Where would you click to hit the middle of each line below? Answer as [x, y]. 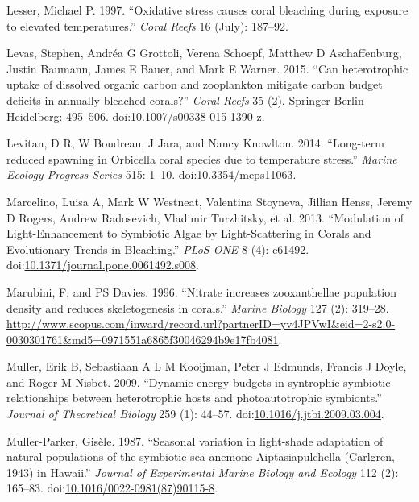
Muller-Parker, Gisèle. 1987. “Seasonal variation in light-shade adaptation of [195, 440]
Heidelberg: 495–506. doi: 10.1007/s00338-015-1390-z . [136, 116]
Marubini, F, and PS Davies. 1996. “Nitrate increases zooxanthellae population [201, 291]
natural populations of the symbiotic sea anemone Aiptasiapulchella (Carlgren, [201, 456]
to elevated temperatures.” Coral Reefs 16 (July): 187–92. [147, 25]
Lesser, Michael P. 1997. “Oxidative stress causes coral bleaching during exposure [207, 10]
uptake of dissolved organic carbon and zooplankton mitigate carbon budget [195, 84]
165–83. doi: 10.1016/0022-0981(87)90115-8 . [112, 488]
